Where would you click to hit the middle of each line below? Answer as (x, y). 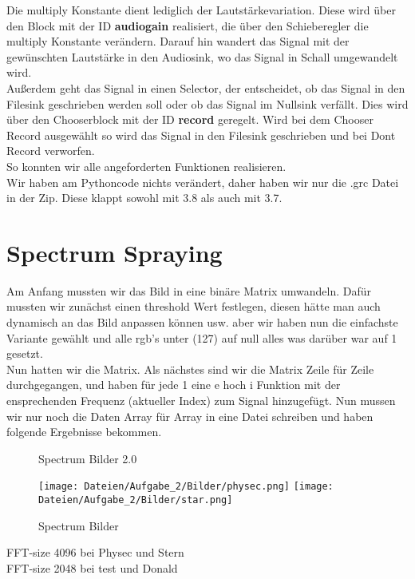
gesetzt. (25, 353)
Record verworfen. (51, 151)
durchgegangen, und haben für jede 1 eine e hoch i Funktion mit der (174, 385)
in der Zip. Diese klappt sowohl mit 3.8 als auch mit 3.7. (144, 198)
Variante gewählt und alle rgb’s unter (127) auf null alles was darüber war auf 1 (202, 337)
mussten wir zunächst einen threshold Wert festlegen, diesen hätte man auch (194, 306)
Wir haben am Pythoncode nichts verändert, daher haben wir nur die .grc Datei (203, 182)
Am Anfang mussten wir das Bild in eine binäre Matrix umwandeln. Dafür (189, 290)
